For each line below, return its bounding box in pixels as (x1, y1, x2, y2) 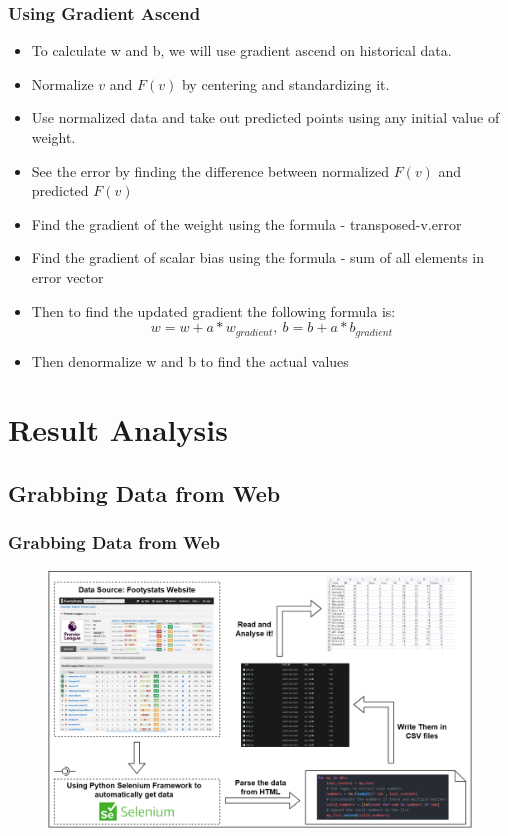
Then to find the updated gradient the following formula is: (31, 300, 396, 321)
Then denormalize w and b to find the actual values (31, 350, 349, 371)
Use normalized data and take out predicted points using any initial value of (31, 107, 500, 128)
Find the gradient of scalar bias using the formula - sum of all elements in (31, 247, 484, 268)
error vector (31, 266, 104, 287)
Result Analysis (8, 409, 228, 450)
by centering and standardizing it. (181, 73, 390, 94)
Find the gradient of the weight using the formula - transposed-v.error (31, 213, 462, 234)
